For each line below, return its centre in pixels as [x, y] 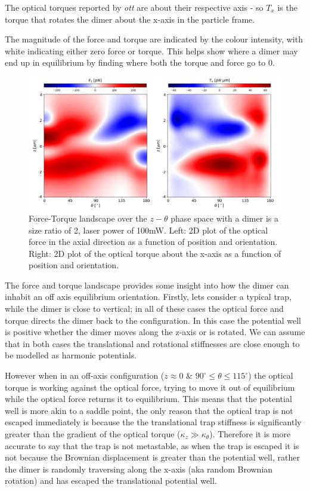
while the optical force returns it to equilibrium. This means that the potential [148, 399]
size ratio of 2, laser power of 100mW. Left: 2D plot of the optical [148, 230]
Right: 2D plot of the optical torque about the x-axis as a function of [155, 253]
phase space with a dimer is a [224, 218]
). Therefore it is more [250, 434]
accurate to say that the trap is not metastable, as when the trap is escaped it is [152, 445]
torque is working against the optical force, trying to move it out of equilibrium [150, 387]
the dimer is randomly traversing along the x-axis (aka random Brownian [139, 469]
